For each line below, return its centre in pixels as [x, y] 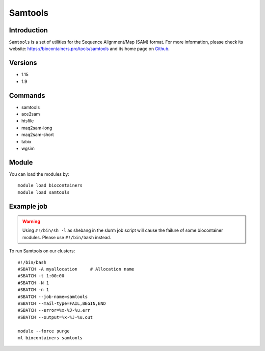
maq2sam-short [38, 135]
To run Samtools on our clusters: [42, 251]
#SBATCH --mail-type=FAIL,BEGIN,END [62, 304]
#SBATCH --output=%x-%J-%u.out [55, 317]
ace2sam [31, 114]
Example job [28, 206]
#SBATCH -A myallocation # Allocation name [76, 269]
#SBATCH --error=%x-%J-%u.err [54, 310]
